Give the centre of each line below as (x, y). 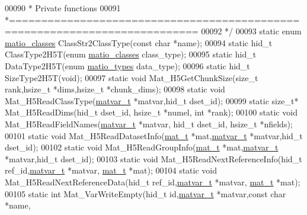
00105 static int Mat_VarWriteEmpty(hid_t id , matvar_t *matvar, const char (145, 193)
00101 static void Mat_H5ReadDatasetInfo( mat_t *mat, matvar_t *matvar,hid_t (154, 135)
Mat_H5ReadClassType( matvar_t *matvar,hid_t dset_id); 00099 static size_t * (152, 100)
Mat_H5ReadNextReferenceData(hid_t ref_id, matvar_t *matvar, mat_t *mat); (153, 182)
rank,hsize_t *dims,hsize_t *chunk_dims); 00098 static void (115, 89)
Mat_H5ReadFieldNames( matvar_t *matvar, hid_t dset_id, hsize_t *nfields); (149, 123)
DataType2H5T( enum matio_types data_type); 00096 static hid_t (127, 65)
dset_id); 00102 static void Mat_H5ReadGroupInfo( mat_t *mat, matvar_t (142, 147)
